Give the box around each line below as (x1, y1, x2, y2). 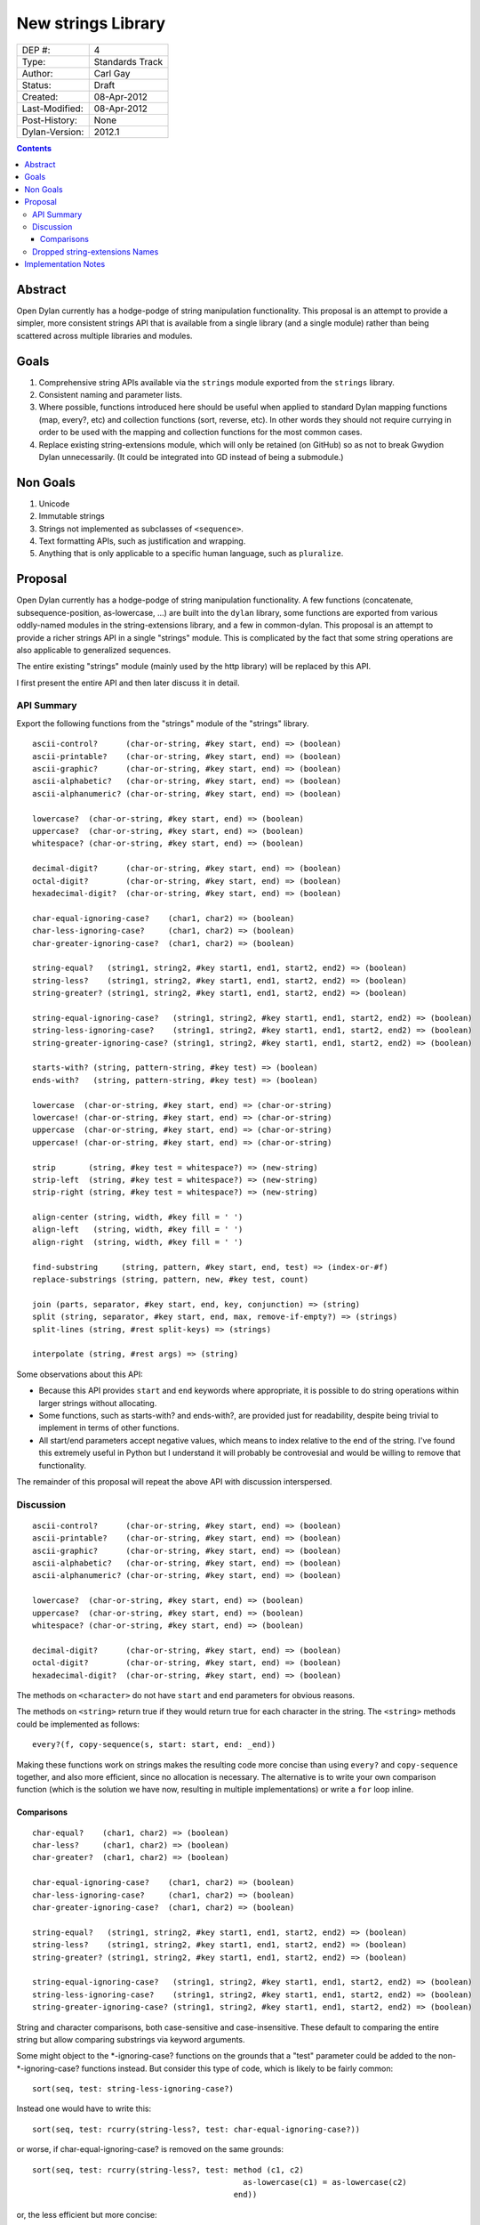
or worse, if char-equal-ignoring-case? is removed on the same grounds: (16, 2144, 284, 2155)
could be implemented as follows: (16, 1719, 140, 1729)
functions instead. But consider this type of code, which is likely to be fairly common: (81, 2063, 394, 2074)
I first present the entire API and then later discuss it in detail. (16, 677, 240, 688)
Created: (21, 90, 59, 102)
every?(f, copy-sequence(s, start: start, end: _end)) (32, 1740, 276, 1750)
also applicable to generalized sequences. (16, 644, 172, 655)
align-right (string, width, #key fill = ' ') (32, 1237, 244, 1247)
